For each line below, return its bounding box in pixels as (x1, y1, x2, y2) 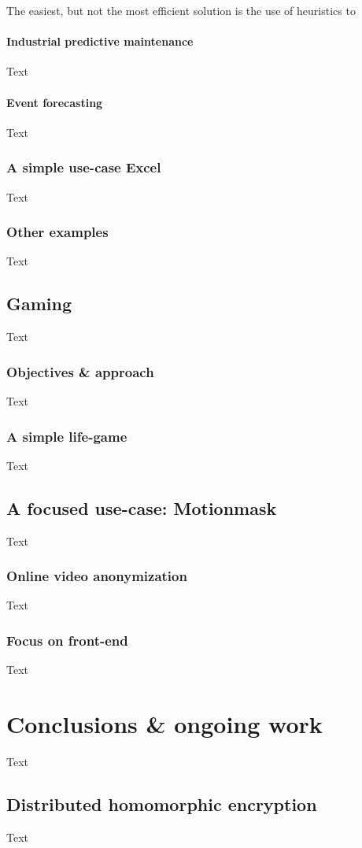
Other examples (6, 222, 109, 242)
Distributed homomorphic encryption (6, 791, 317, 816)
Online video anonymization (6, 566, 187, 586)
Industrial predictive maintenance (6, 33, 194, 50)
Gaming (6, 291, 72, 316)
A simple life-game (6, 426, 127, 446)
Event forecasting (6, 94, 103, 110)
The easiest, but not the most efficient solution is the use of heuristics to (6, 2, 356, 18)
